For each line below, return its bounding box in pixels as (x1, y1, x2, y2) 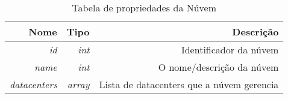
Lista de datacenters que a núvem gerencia (99, 77, 279, 91)
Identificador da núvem (181, 43, 279, 56)
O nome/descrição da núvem (158, 60, 279, 74)
